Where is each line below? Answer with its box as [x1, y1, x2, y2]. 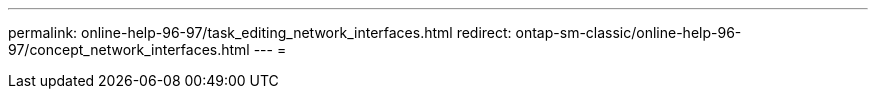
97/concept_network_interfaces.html [8, 41, 250, 58]
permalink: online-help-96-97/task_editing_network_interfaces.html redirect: [8, 24, 512, 41]
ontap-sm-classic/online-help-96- [515, 24, 742, 41]
